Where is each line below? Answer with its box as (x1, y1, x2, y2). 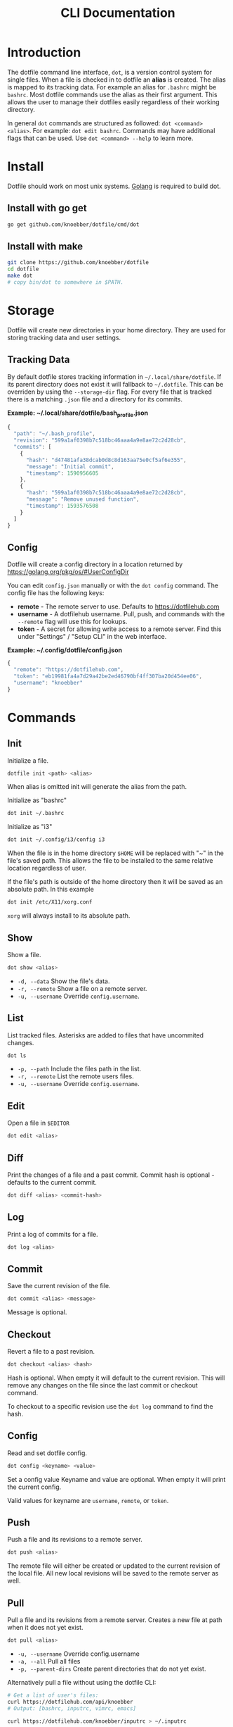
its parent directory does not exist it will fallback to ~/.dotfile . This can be (7, 380, 224, 388)
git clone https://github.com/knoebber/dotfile (7, 259, 149, 266)
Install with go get (7, 202, 87, 214)
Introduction (7, 44, 81, 61)
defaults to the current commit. (7, 1178, 97, 1186)
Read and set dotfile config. (7, 1449, 88, 1457)
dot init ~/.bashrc (7, 810, 65, 817)
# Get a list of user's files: (7, 1692, 99, 1699)
